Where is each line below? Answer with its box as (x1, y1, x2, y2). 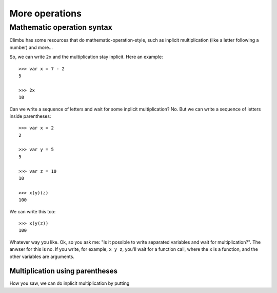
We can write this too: (9, 208, 56, 214)
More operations (9, 8, 82, 19)
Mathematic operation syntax (9, 23, 113, 32)
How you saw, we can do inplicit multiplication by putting (9, 280, 130, 286)
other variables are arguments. (9, 253, 74, 260)
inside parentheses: (9, 113, 51, 119)
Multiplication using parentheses (9, 267, 118, 276)
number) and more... (9, 44, 53, 50)
